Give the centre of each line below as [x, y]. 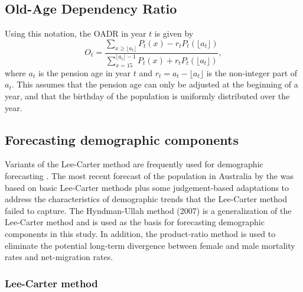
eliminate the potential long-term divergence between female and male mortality [150, 245]
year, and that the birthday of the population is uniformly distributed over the [147, 95]
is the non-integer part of [252, 72]
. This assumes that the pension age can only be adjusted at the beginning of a [155, 84]
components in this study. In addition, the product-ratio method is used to [140, 233]
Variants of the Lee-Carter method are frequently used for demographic [134, 164]
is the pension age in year [84, 72]
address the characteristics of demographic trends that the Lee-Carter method [146, 199]
